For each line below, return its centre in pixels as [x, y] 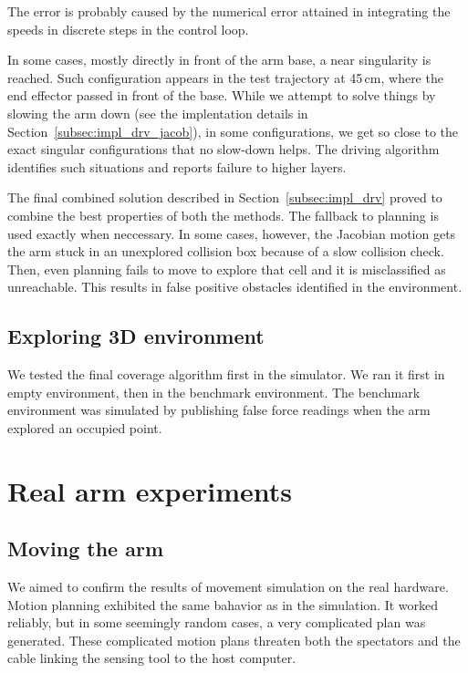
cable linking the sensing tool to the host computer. [152, 658]
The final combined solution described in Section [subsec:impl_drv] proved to [225, 197]
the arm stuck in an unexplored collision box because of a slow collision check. [226, 251]
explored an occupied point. [85, 427]
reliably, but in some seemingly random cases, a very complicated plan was [217, 622]
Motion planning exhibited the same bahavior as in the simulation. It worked [223, 604]
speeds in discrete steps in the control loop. [128, 29]
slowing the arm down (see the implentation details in [158, 113]
